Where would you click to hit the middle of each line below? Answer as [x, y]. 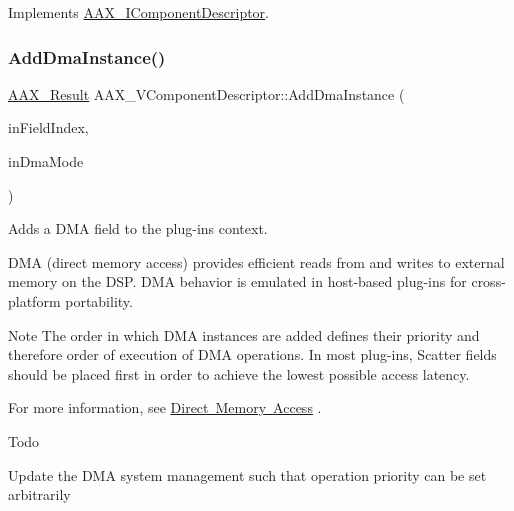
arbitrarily [39, 494]
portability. [99, 300]
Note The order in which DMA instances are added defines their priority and [244, 334]
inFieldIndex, [48, 127]
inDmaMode [46, 161]
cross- [488, 281]
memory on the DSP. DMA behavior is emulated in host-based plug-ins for [237, 281]
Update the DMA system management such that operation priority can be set [247, 474]
